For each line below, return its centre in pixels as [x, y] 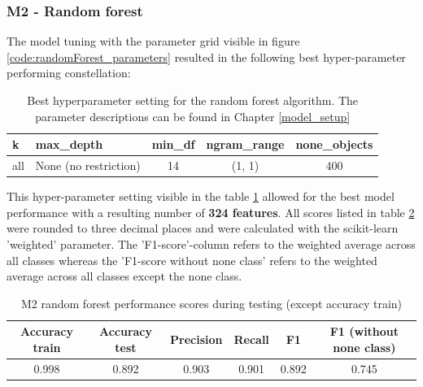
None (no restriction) [88, 165]
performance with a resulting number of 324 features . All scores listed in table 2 [211, 212]
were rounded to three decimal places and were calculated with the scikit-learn [203, 228]
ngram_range [245, 144]
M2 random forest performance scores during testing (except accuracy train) [211, 303]
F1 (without [364, 331]
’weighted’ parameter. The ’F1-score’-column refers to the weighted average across [211, 244]
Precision [196, 339]
